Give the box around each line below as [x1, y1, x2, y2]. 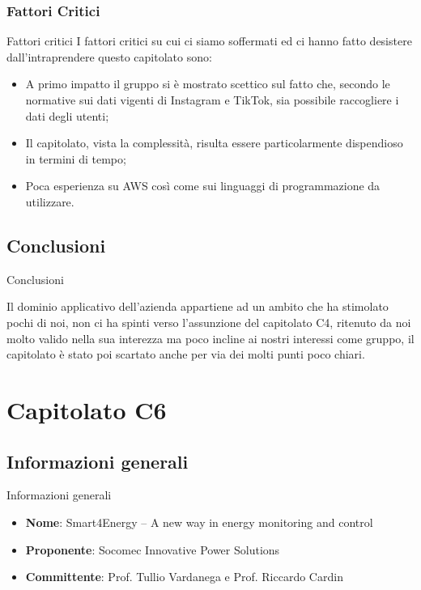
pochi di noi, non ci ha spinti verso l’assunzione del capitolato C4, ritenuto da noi [6, 313, 411, 330]
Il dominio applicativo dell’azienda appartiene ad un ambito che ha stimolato [6, 298, 389, 315]
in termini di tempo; [25, 150, 126, 167]
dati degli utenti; [25, 107, 109, 124]
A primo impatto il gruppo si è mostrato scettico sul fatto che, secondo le [25, 75, 390, 92]
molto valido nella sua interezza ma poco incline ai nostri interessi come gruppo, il [6, 329, 415, 346]
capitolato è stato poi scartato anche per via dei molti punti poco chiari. [6, 346, 365, 363]
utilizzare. [25, 193, 74, 210]
